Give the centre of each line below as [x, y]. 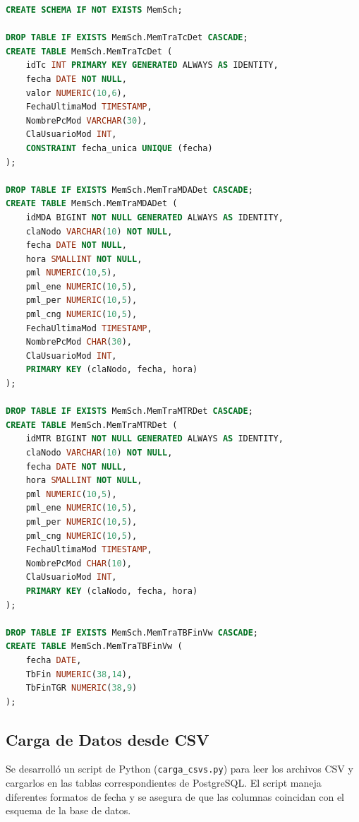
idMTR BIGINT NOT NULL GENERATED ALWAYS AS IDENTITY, [154, 439]
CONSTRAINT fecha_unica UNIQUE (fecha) [119, 148]
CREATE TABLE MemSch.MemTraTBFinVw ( [94, 647]
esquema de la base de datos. [68, 810]
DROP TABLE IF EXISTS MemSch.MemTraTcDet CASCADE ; [127, 38]
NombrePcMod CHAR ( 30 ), [79, 342]
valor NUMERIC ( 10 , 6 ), [76, 93]
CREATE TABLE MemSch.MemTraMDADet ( [92, 204]
